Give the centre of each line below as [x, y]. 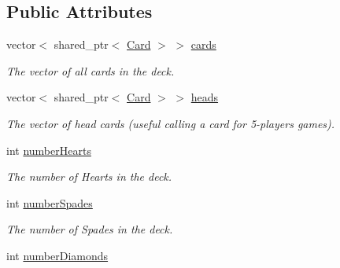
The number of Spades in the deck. [90, 229]
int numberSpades [50, 202]
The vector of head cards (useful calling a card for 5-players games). [171, 123]
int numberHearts [49, 150]
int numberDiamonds [57, 255]
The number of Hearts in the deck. [89, 176]
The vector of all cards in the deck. [91, 70]
